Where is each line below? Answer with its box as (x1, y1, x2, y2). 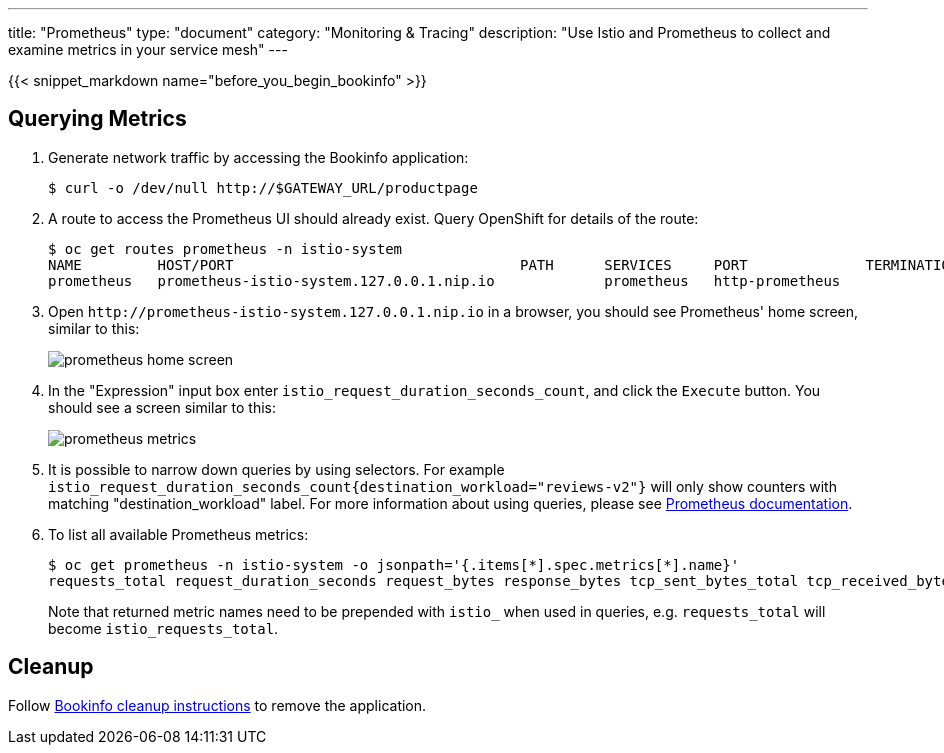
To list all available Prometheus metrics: (48, 525, 309, 543)
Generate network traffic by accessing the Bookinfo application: (48, 148, 469, 166)
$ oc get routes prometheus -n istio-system (48, 240, 403, 257)
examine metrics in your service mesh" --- (8, 41, 288, 58)
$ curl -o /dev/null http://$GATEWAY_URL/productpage (48, 179, 478, 196)
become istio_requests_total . (48, 619, 279, 637)
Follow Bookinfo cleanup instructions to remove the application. (8, 696, 427, 714)
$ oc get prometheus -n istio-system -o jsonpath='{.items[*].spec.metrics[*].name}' (48, 556, 740, 573)
